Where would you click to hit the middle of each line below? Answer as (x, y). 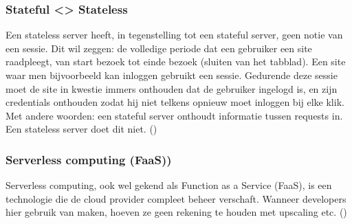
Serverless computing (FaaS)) (89, 159)
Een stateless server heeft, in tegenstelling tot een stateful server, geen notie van (174, 35)
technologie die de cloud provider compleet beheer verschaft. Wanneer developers (176, 198)
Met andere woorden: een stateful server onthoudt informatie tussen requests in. (174, 115)
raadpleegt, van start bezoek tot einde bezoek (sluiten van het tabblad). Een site (176, 61)
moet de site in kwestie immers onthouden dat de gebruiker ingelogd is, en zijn (172, 88)
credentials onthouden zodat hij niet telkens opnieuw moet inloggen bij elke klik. (175, 102)
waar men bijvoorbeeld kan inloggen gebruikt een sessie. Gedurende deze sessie (172, 75)
